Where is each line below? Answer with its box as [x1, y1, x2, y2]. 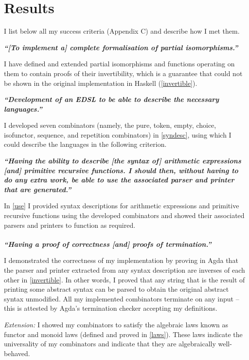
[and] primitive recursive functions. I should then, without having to [4, 165, 238, 175]
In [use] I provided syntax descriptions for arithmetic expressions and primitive [4, 200, 239, 211]
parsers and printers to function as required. [4, 220, 136, 230]
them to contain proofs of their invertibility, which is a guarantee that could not [4, 68, 243, 78]
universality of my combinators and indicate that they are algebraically [4, 339, 216, 349]
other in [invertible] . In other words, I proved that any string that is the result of [4, 274, 245, 284]
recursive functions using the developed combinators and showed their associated [4, 210, 245, 220]
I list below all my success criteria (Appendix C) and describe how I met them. [4, 26, 240, 36]
